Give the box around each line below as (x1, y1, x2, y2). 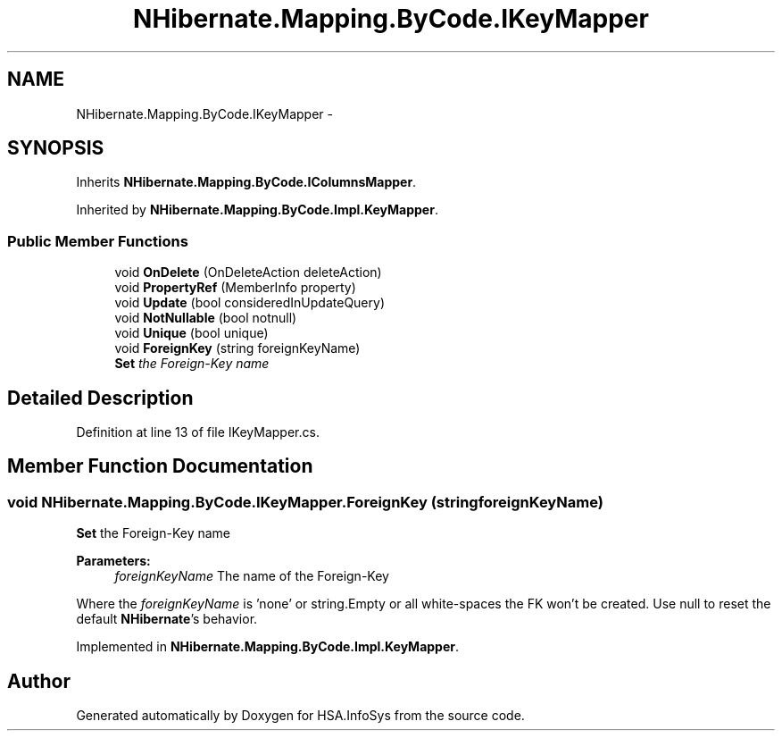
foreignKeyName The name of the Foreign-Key (114, 568, 389, 584)
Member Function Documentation (7, 455, 313, 478)
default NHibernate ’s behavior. (76, 611, 258, 627)
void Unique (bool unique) (114, 325, 269, 341)
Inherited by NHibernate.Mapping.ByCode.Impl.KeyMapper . (76, 202, 438, 218)
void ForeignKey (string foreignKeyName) (114, 340, 361, 356)
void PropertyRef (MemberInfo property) (114, 280, 356, 296)
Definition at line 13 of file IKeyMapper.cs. (76, 424, 320, 440)
